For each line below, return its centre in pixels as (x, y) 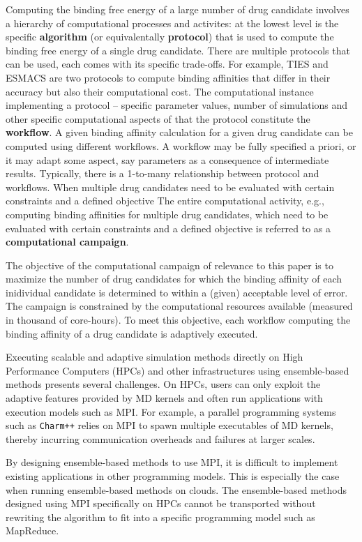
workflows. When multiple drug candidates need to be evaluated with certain (170, 187)
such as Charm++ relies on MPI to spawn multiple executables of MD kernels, (169, 425)
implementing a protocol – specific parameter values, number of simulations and (177, 105)
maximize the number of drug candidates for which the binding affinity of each (174, 279)
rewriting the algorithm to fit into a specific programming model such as (160, 517)
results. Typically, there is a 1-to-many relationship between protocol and (163, 173)
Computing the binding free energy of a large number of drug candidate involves (178, 9)
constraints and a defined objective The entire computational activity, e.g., (165, 201)
